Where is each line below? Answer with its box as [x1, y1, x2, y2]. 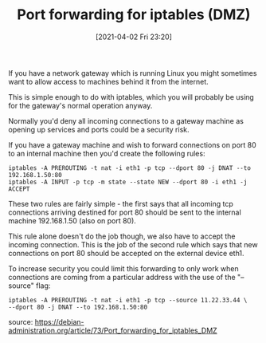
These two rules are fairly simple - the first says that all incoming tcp [8, 199, 233, 208]
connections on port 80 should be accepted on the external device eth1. [8, 248, 244, 258]
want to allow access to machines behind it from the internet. [8, 77, 209, 86]
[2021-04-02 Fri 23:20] [95, 32, 173, 41]
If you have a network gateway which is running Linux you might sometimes [8, 68, 257, 77]
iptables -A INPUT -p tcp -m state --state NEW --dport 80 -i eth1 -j [8, 178, 248, 186]
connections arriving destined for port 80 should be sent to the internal [8, 207, 241, 217]
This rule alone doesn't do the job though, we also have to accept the [8, 231, 236, 241]
